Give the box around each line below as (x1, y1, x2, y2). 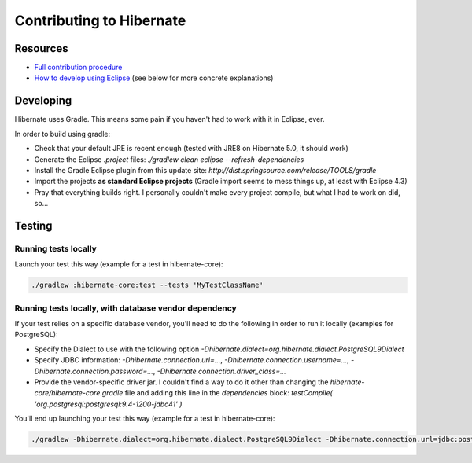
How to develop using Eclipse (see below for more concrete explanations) (34, 73, 274, 83)
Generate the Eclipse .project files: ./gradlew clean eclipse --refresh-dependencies (34, 154, 304, 164)
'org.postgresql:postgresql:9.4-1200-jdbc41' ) (34, 399, 183, 409)
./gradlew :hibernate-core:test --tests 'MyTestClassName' (31, 281, 264, 290)
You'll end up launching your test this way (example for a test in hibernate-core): (14, 413, 275, 424)
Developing (14, 94, 72, 108)
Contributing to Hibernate (14, 12, 186, 29)
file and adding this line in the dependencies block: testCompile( (124, 388, 334, 398)
